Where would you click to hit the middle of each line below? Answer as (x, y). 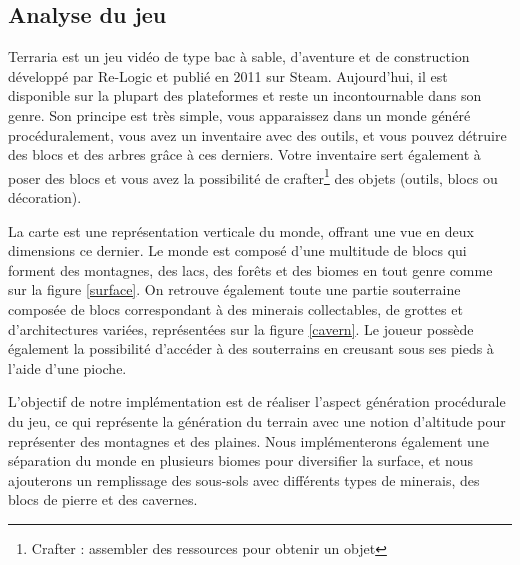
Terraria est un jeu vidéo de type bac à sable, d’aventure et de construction (239, 56)
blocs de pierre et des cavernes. (103, 499)
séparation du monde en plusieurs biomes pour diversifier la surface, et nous (241, 460)
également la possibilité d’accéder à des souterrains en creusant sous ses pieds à (251, 348)
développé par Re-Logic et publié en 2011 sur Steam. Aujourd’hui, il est (228, 75)
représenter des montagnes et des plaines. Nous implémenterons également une (248, 440)
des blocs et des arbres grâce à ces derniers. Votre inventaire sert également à (244, 154)
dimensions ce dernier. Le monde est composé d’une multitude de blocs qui (237, 250)
